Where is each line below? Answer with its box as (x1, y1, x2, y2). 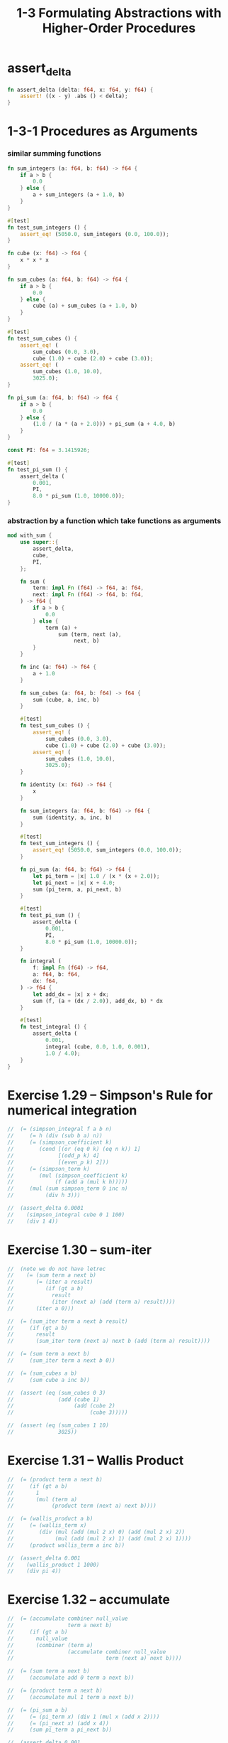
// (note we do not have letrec (7, 1265, 106, 1272)
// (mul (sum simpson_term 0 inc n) (7, 1185, 129, 1192)
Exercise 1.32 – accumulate (7, 1592, 171, 1608)
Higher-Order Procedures (42, 20, 196, 36)
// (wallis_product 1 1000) (7, 1561, 100, 1568)
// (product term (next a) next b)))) (7, 1502, 157, 1510)
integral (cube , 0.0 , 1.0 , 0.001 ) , (45, 1043, 151, 1050)
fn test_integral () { (20, 1024, 87, 1031)
